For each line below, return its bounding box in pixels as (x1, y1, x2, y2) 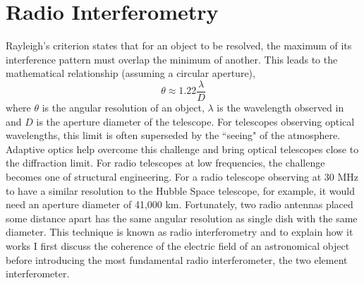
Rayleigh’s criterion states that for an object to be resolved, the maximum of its (6, 38, 352, 53)
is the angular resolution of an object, (42, 100, 205, 114)
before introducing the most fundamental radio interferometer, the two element (6, 252, 348, 267)
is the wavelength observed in (217, 100, 344, 114)
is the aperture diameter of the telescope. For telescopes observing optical (36, 114, 355, 128)
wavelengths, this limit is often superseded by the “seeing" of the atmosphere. (6, 128, 341, 143)
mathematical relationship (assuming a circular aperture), (6, 66, 255, 80)
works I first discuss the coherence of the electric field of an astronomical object (6, 238, 350, 253)
